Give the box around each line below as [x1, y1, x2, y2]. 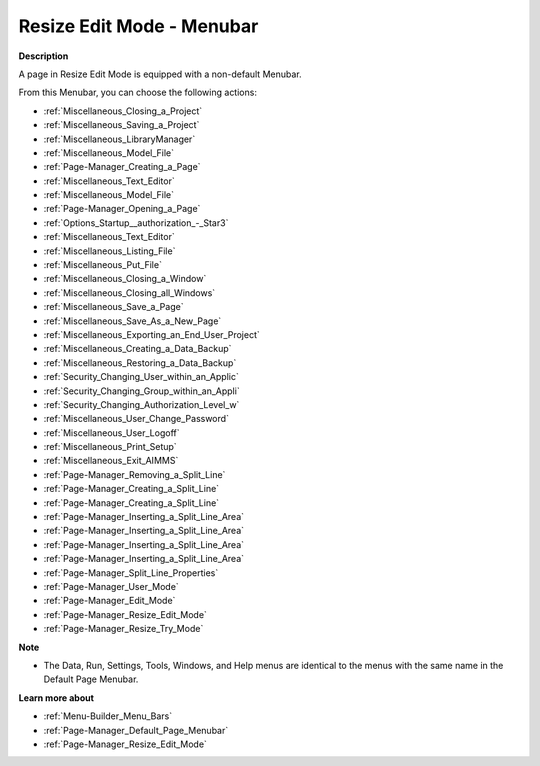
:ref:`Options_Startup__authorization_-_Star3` [43, 216, 229, 229]
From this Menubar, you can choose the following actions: [18, 86, 257, 99]
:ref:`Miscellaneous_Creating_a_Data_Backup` [43, 343, 232, 355]
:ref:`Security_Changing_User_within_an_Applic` [43, 371, 239, 383]
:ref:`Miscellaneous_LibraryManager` [43, 133, 196, 145]
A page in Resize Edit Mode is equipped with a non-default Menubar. [18, 68, 302, 80]
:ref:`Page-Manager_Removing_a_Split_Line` [43, 468, 226, 480]
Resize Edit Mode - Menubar [18, 15, 259, 37]
